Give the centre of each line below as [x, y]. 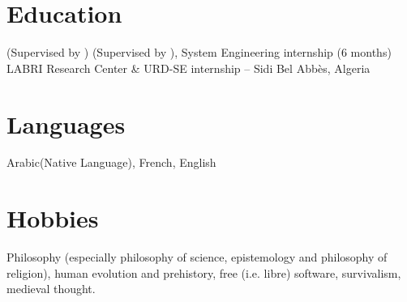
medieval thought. [51, 289]
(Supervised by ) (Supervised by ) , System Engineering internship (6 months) [199, 52]
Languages [66, 123]
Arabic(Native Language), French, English [111, 162]
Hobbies [53, 218]
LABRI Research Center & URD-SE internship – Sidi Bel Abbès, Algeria [189, 68]
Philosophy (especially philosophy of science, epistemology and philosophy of [197, 257]
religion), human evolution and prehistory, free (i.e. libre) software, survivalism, [204, 272]
